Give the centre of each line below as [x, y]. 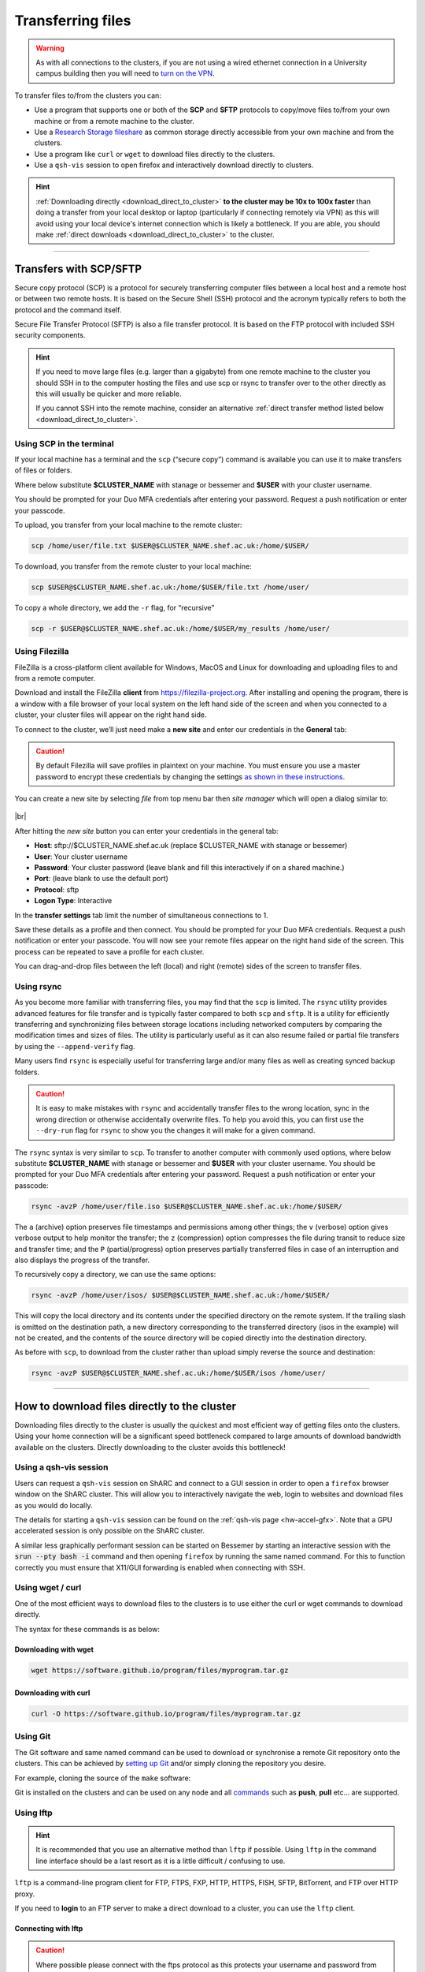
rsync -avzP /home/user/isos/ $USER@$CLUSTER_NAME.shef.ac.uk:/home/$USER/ [181, 1295]
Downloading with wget [54, 1649]
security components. [50, 335]
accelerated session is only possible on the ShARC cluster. [109, 1531]
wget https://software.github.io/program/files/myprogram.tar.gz [160, 1670]
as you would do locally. [54, 1505]
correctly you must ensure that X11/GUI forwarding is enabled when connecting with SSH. [160, 1567]
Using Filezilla [42, 652]
